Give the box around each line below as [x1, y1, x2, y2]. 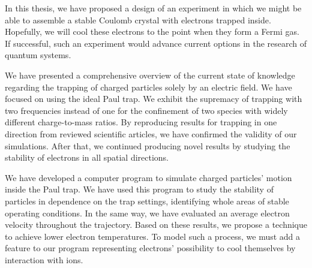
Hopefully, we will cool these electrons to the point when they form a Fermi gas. [5, 25, 299, 38]
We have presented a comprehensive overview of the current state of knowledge [5, 68, 295, 81]
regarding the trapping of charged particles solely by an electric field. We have [5, 80, 292, 93]
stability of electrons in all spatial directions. [5, 151, 169, 164]
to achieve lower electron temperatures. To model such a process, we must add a [5, 230, 301, 242]
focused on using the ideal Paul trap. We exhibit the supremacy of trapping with [5, 92, 302, 105]
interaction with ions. [5, 253, 83, 266]
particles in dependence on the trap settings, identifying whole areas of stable [5, 194, 289, 207]
